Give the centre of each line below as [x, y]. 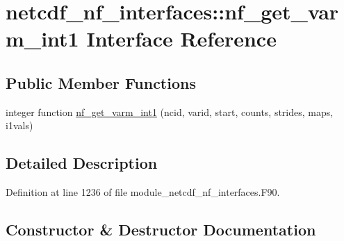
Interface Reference [181, 39]
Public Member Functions [101, 82]
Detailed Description [82, 163]
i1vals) [19, 125]
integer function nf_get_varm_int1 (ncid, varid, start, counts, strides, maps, [170, 111]
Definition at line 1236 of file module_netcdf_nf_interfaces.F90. [143, 192]
